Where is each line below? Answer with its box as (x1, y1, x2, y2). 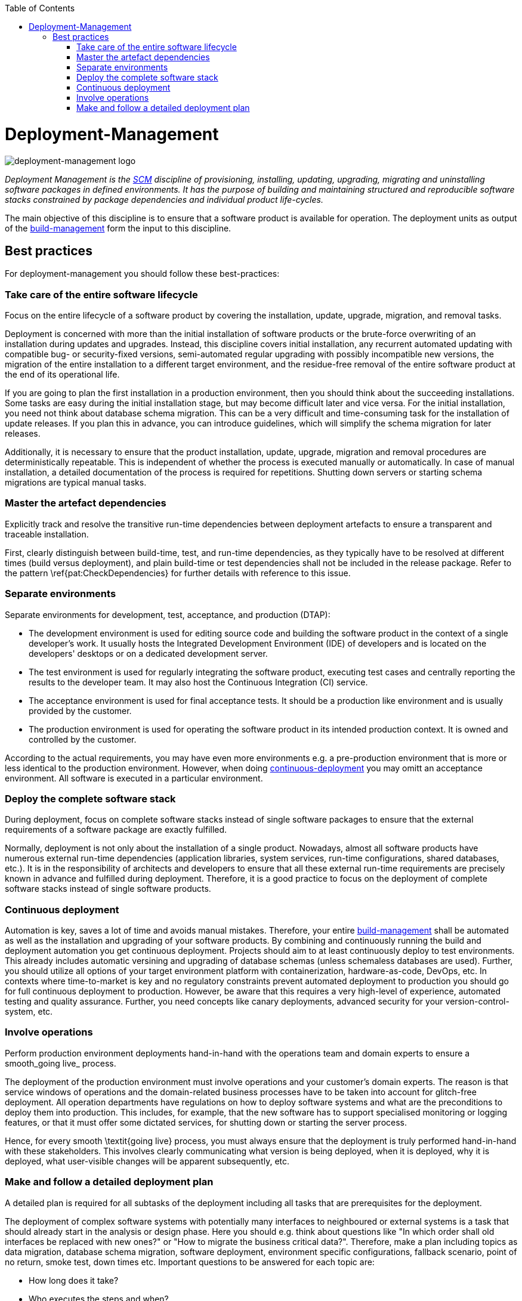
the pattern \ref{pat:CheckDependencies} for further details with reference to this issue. (5, 567, 351, 578)
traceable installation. (5, 529, 89, 539)
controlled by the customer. (29, 734, 137, 744)
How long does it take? (29, 1275, 119, 1285)
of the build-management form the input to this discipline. (5, 223, 231, 233)
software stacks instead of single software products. (5, 883, 211, 894)
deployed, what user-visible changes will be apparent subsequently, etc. (5, 1155, 290, 1166)
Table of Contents (5, 3, 75, 13)
